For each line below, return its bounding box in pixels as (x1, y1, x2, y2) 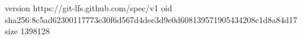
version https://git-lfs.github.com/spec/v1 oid (5, 2, 172, 14)
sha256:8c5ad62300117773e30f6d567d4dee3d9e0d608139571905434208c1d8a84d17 (5, 13, 298, 25)
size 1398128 (5, 25, 50, 37)
